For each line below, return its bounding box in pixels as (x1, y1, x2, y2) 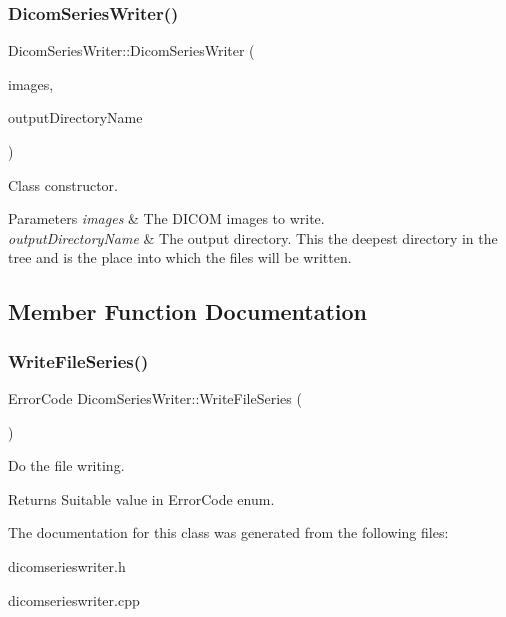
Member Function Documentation (8, 296, 368, 327)
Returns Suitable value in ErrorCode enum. (8, 488, 275, 509)
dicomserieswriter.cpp (8, 589, 140, 610)
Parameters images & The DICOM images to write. (8, 208, 325, 229)
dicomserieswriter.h (8, 555, 126, 576)
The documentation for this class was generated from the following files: (8, 522, 449, 543)
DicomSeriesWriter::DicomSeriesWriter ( (8, 40, 255, 61)
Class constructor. (8, 174, 118, 195)
